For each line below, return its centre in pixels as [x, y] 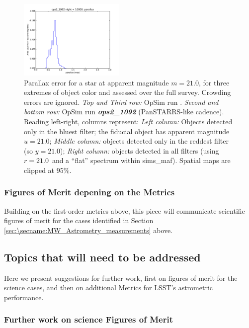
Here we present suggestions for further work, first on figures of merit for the [121, 278]
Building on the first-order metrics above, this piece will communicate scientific [124, 210]
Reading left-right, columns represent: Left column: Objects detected [128, 121]
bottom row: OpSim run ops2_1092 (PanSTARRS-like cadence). [124, 112]
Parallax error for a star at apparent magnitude [96, 82]
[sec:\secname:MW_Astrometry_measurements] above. [88, 230]
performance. [24, 297]
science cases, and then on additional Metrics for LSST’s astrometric [109, 287]
